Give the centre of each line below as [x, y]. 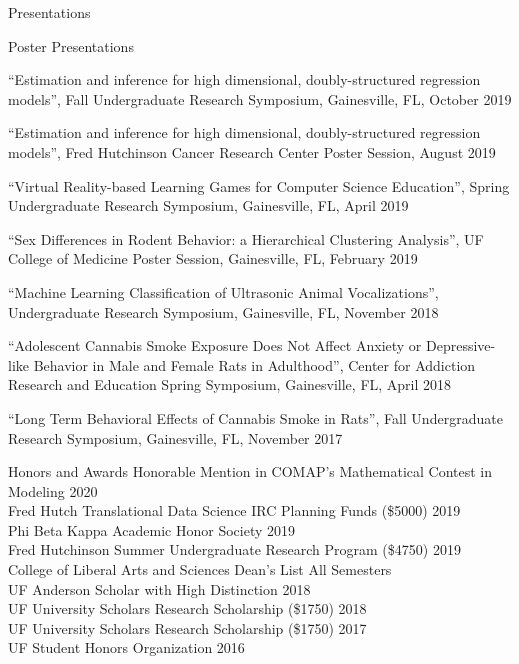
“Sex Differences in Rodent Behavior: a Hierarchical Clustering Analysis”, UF [246, 238]
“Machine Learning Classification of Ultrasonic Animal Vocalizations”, [223, 291]
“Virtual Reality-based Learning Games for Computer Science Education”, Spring [259, 185]
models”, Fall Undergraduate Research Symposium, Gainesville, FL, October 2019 [260, 98]
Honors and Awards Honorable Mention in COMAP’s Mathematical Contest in [250, 471]
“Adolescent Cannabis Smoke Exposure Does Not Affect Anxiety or [215, 345]
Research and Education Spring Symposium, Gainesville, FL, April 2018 [230, 384]
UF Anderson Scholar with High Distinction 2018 [159, 588]
